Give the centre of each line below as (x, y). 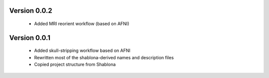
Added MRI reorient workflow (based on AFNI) (82, 24)
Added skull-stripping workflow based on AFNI (82, 51)
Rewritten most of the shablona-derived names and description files (104, 57)
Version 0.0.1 (30, 38)
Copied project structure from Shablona (75, 65)
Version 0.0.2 (31, 11)
